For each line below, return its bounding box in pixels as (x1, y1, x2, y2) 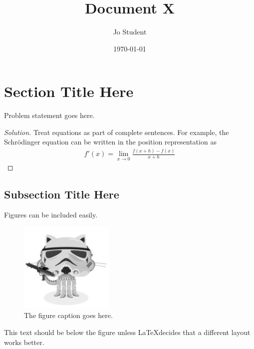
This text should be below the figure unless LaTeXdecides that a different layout (4, 327, 251, 337)
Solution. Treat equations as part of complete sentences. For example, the (4, 126, 229, 137)
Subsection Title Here (4, 186, 119, 201)
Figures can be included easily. (4, 209, 98, 220)
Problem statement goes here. (4, 110, 95, 120)
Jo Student (113, 26, 147, 37)
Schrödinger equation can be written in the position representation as (4, 136, 217, 147)
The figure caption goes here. (24, 310, 113, 320)
